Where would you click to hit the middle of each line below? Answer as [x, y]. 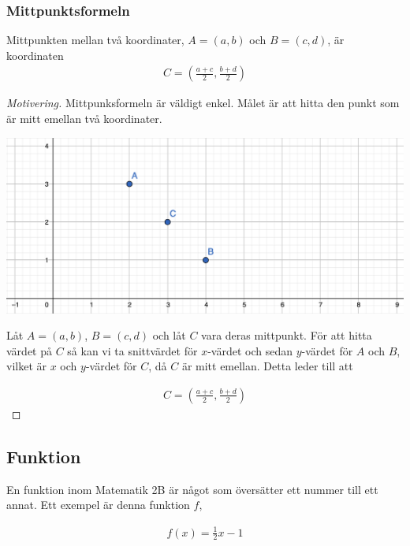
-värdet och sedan [250, 350]
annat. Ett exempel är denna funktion [98, 505]
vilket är [26, 366]
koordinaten [35, 55]
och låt [169, 335]
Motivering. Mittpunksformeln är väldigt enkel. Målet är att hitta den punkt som [203, 103]
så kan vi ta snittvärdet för [132, 350]
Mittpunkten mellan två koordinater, [95, 40]
